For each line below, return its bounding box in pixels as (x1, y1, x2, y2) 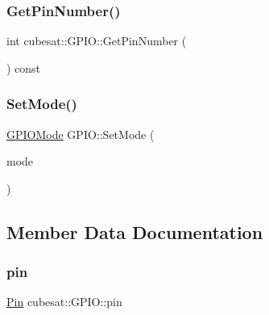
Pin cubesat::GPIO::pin (6, 293, 122, 310)
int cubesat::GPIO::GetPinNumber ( (6, 32, 187, 49)
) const (6, 59, 41, 76)
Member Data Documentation (6, 219, 263, 244)
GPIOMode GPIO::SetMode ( (6, 125, 155, 142)
